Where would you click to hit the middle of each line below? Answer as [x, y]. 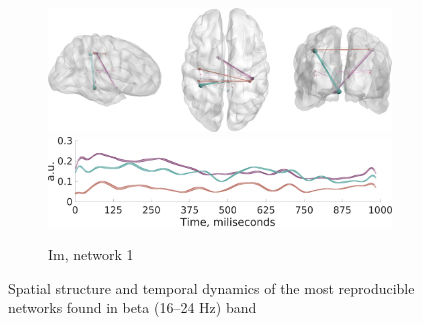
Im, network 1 [91, 254]
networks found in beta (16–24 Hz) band [132, 307]
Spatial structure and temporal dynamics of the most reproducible [211, 287]
